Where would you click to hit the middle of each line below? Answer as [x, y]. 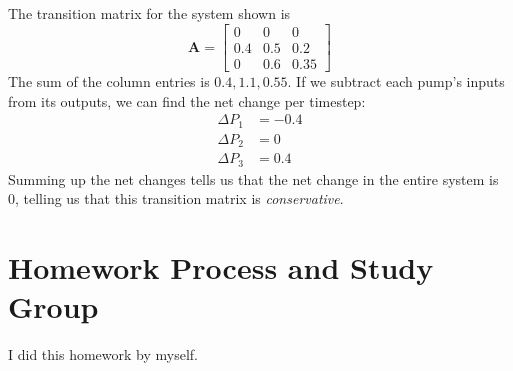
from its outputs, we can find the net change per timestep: [187, 100]
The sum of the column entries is [109, 81]
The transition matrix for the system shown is [149, 13]
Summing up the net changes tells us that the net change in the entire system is [253, 178]
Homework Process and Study [221, 267]
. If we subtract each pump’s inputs [396, 81]
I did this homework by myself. [103, 354]
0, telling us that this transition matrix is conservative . [176, 198]
